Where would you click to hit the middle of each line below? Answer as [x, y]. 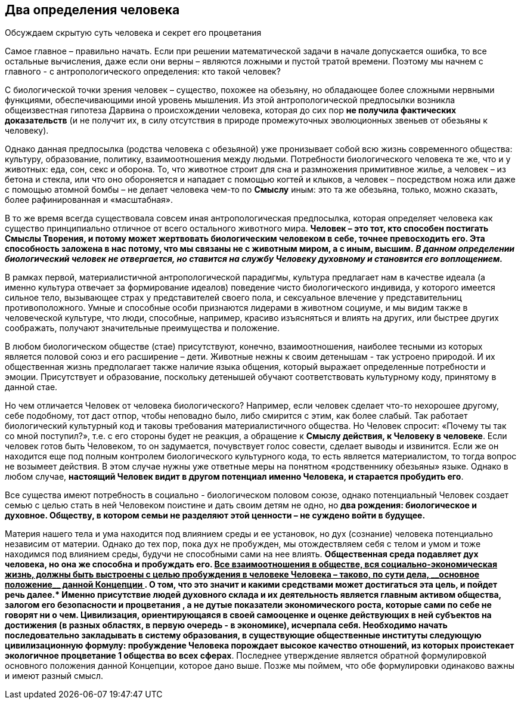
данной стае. [31, 387]
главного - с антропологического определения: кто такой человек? [143, 72]
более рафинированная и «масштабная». [89, 200]
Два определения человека [92, 10]
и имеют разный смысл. [54, 676]
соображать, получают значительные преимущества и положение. [142, 328]
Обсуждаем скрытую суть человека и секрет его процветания [133, 33]
